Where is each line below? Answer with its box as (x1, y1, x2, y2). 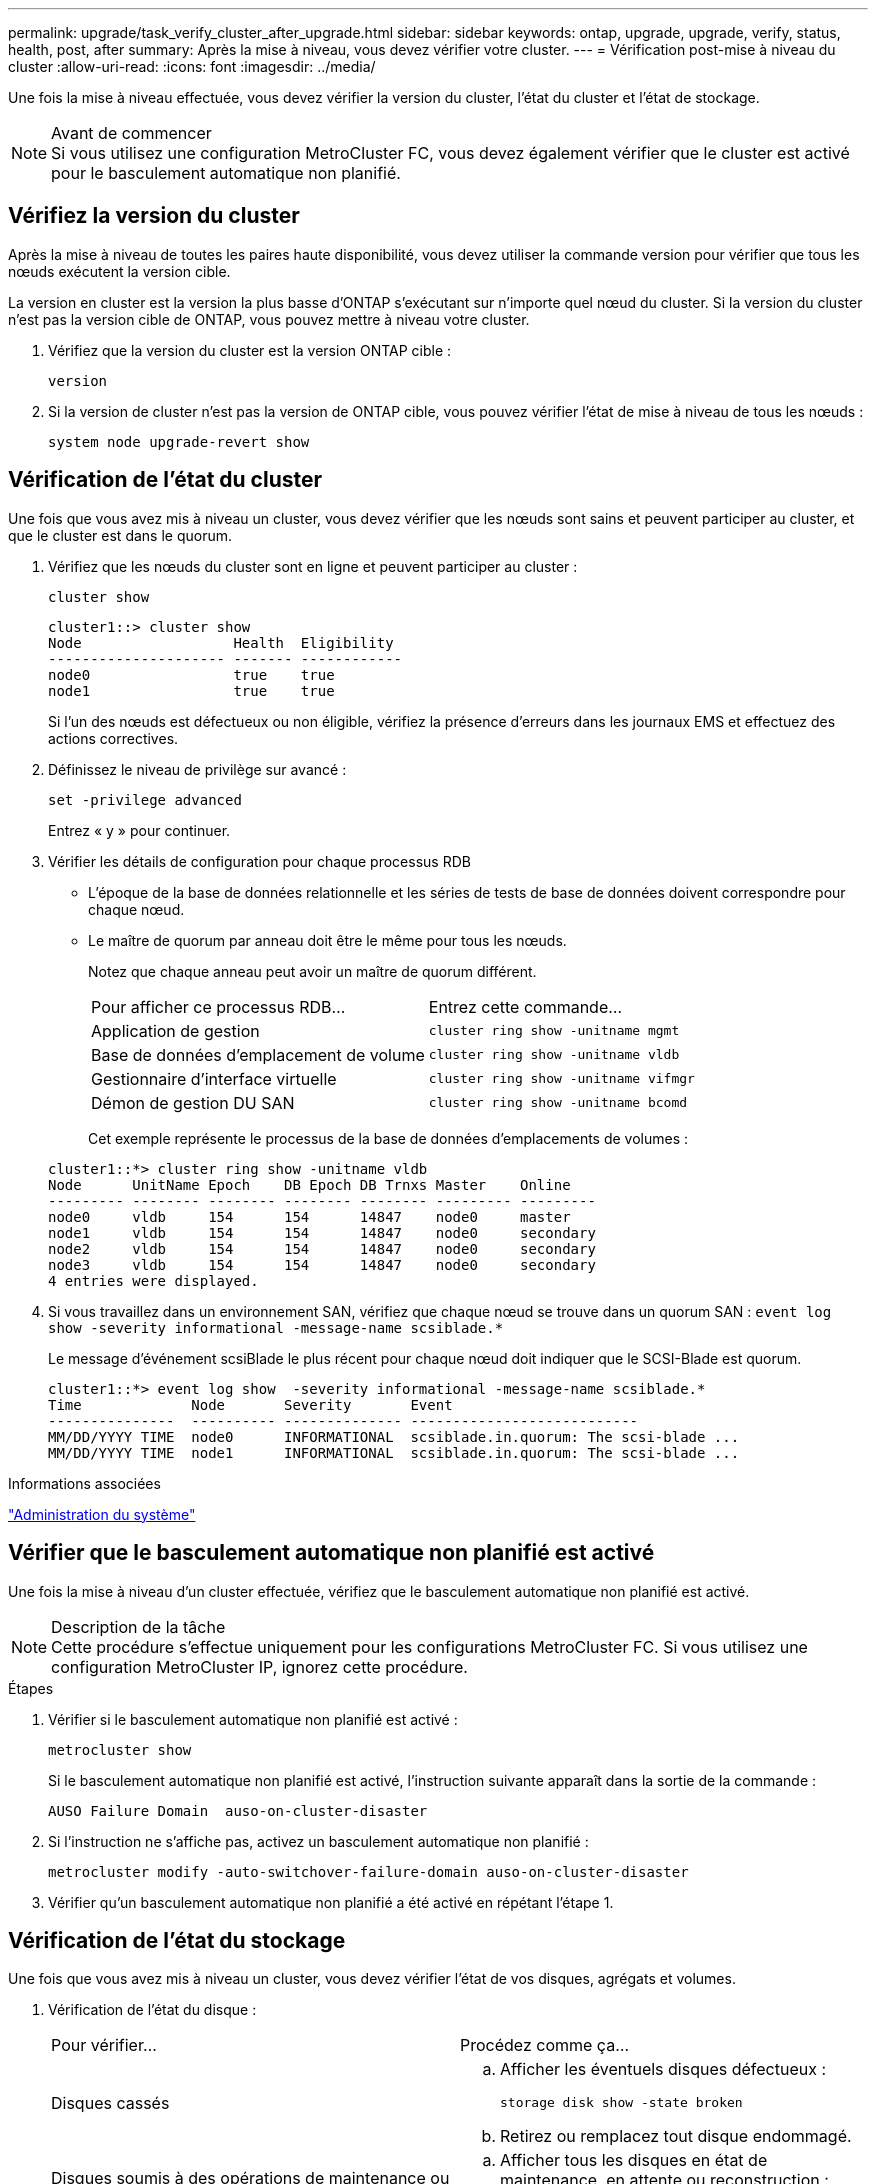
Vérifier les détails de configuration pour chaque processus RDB (48, 852, 471, 870)
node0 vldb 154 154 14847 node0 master (48, 1208, 571, 1225)
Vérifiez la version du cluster (8, 203, 300, 229)
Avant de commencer (51, 123, 212, 143)
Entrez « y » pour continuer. (48, 821, 231, 839)
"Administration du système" (8, 1505, 196, 1523)
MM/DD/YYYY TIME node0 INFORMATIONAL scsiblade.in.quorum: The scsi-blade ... (48, 1428, 740, 1445)
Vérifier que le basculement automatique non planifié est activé (8, 1540, 655, 1566)
